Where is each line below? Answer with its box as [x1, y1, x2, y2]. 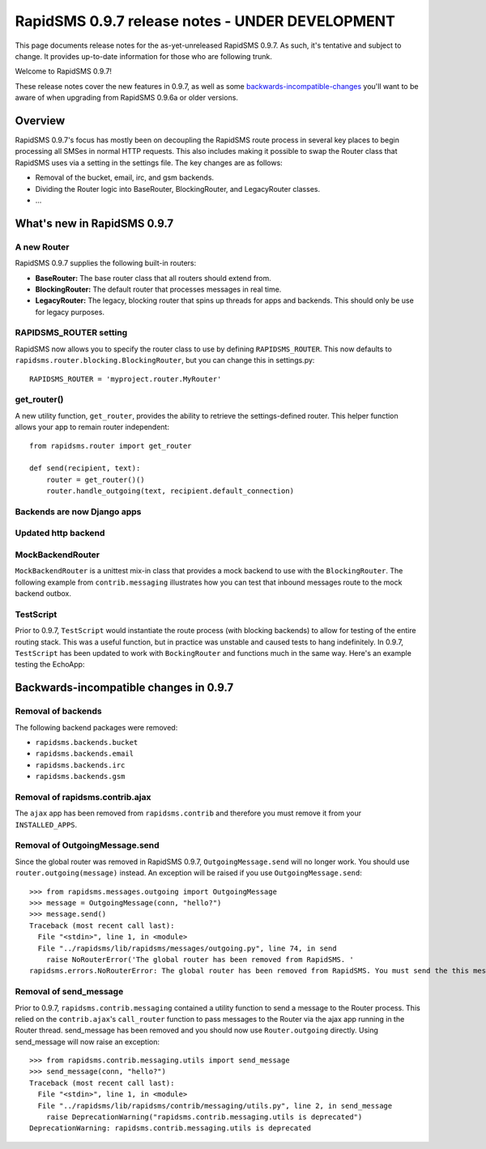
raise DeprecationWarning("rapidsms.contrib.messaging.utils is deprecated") [45, 1113, 363, 1121]
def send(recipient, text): [29, 464, 141, 473]
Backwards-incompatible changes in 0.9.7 [15, 681, 234, 695]
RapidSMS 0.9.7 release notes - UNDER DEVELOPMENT [15, 12, 396, 30]
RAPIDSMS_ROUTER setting [15, 327, 128, 338]
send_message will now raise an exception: [15, 1036, 160, 1046]
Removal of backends [15, 705, 102, 717]
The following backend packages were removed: [15, 722, 178, 732]
